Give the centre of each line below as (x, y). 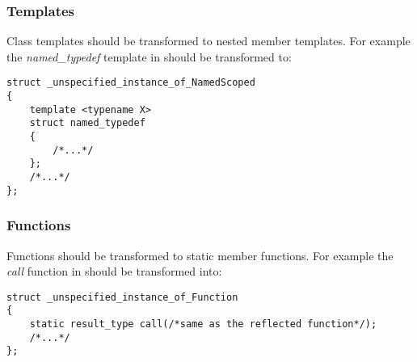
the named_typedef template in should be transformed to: (149, 56)
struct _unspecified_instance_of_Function (122, 297)
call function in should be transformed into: (114, 271)
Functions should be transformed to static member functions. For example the (200, 255)
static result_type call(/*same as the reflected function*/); (203, 324)
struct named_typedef (87, 123)
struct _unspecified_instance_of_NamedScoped (131, 83)
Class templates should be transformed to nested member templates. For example (208, 41)
